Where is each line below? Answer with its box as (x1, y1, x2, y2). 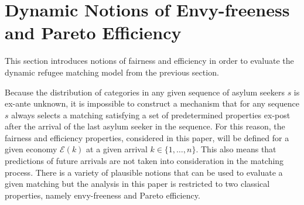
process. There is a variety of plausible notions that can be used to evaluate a (5, 166, 283, 178)
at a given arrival (86, 143, 148, 155)
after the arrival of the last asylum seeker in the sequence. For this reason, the (5, 120, 285, 132)
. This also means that (196, 143, 276, 155)
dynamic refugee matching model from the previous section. (5, 66, 219, 78)
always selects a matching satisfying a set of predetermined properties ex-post (11, 108, 291, 121)
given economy (5, 143, 57, 155)
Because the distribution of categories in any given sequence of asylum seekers (5, 86, 285, 98)
